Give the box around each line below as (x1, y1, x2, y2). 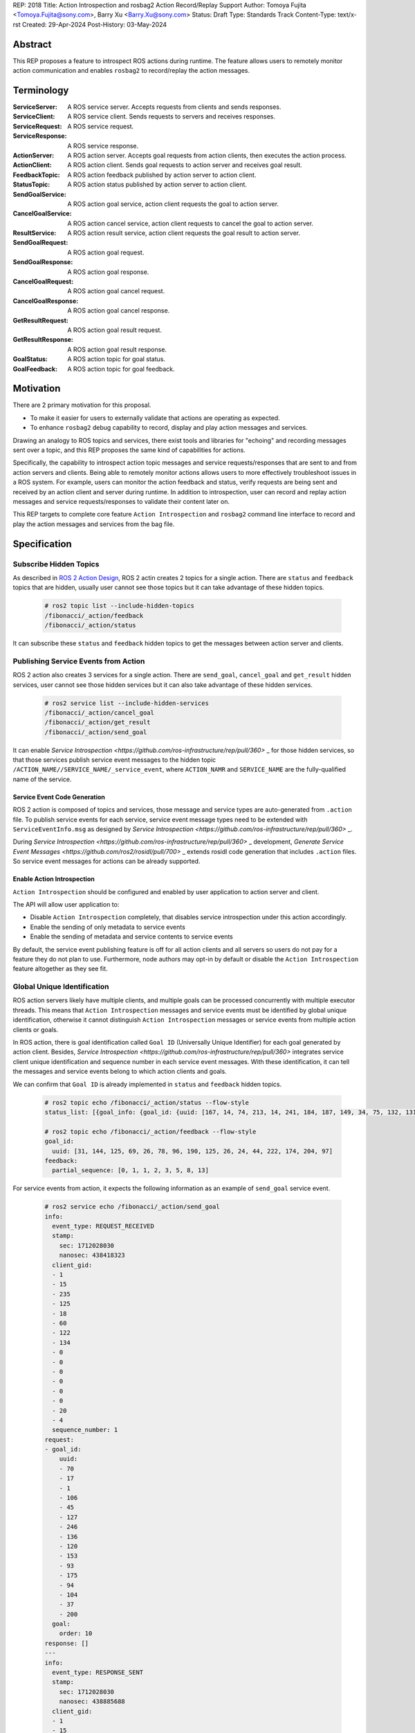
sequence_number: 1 (52, 1426, 118, 1434)
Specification (12, 538, 72, 550)
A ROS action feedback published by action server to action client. (67, 171, 257, 179)
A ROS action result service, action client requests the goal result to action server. (67, 229, 301, 237)
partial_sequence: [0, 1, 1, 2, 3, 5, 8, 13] (52, 1167, 209, 1174)
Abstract (12, 38, 52, 50)
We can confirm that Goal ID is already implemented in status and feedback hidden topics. (12, 1080, 282, 1088)
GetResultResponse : (12, 336, 74, 344)
